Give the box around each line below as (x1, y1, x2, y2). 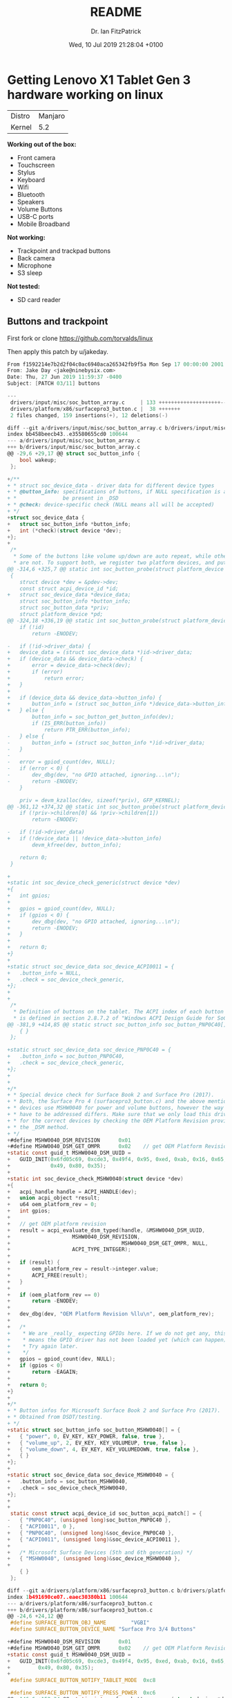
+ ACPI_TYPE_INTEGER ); (7, 1246, 131, 1253)
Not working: (7, 233, 46, 241)
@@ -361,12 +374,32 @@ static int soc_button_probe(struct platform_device (7, 803, 230, 811)
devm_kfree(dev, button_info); (32, 841, 122, 849)
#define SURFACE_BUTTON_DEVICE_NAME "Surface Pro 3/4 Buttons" (10, 1626, 196, 1633)
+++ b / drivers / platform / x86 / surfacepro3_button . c (7, 1607, 153, 1613)
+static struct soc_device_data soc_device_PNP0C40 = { (7, 1047, 171, 1054)
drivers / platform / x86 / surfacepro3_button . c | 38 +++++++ (10, 405, 181, 412)
